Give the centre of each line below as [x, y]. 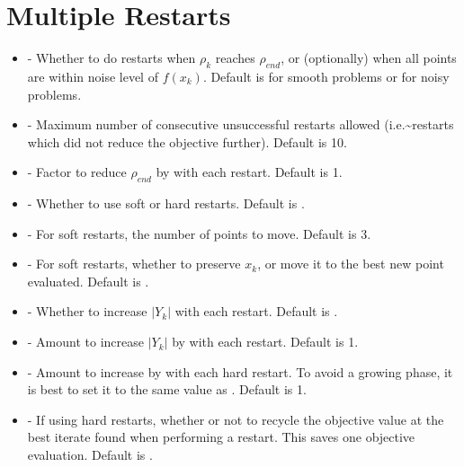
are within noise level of [93, 76]
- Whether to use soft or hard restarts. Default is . [166, 203]
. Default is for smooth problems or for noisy [326, 76]
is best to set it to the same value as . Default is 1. [167, 389]
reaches [235, 58]
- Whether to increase [87, 311]
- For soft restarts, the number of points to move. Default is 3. [199, 233]
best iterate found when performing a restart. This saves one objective [221, 437]
